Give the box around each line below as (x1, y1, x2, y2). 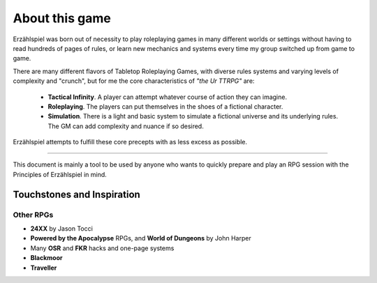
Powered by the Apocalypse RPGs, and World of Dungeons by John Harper (30, 234, 251, 243)
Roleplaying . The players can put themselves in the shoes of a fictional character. (47, 102, 283, 111)
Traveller (30, 263, 57, 272)
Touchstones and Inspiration (13, 188, 141, 200)
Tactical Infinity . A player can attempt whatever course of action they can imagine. (47, 93, 288, 101)
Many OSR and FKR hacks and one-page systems (30, 244, 175, 252)
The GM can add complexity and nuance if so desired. (47, 122, 204, 130)
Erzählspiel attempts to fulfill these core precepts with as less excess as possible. (13, 138, 248, 146)
